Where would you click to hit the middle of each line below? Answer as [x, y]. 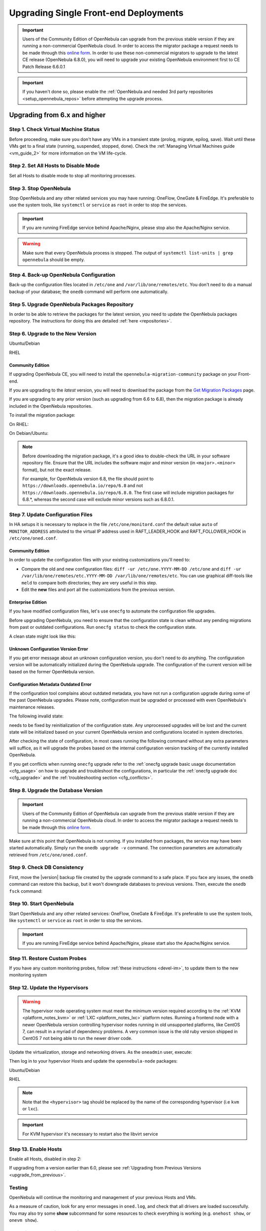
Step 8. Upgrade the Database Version [56, 790]
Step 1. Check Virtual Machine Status [54, 130]
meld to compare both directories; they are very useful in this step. [89, 583]
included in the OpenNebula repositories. [51, 406]
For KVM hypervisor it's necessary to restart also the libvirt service [90, 1134]
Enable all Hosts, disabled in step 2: [45, 1159]
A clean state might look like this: [43, 636]
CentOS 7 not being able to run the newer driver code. [77, 1038]
